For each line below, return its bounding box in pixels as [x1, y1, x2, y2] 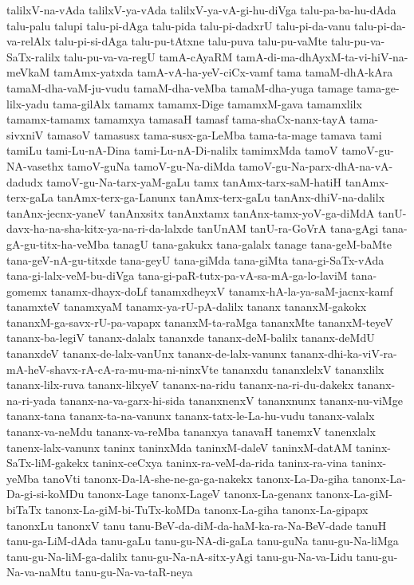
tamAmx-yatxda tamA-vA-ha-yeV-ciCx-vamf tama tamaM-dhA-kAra [53, 64, 393, 80]
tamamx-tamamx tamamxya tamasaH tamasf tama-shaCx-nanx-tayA [6, 111, 346, 128]
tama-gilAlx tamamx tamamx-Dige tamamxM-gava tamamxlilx [52, 95, 362, 112]
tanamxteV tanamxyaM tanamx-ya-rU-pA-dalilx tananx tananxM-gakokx [6, 298, 367, 315]
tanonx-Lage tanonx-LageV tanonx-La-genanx [87, 485, 313, 502]
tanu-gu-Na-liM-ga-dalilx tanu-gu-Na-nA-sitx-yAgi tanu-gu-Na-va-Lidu [6, 548, 353, 564]
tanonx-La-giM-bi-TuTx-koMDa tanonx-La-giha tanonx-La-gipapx [45, 501, 369, 517]
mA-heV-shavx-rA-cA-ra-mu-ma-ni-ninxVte [6, 360, 219, 377]
